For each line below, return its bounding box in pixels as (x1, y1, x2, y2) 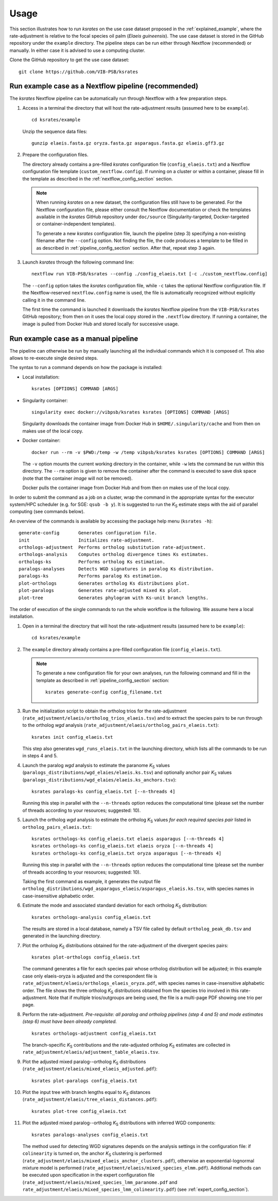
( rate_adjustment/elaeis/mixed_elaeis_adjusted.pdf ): (22, 1066, 158, 1072)
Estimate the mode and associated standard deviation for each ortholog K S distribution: (22, 902, 208, 910)
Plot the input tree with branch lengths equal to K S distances (22, 1089, 151, 1096)
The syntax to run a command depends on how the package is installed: (9, 364, 163, 371)
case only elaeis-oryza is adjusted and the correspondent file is (22, 973, 158, 979)
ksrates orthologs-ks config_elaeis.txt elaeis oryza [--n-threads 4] (31, 843, 214, 849)
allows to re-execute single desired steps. (9, 355, 98, 361)
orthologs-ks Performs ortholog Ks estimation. (19, 559, 166, 565)
